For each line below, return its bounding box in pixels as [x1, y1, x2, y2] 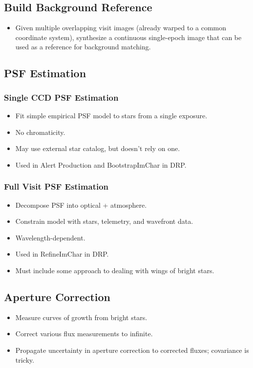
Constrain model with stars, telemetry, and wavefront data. [15, 216, 193, 226]
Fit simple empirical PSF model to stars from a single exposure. [15, 110, 208, 120]
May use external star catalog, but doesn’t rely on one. [15, 143, 180, 153]
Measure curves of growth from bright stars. [15, 312, 148, 322]
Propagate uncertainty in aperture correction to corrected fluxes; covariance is [15, 345, 249, 355]
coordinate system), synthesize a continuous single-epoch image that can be [15, 32, 242, 42]
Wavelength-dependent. [15, 232, 85, 242]
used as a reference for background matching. [15, 42, 151, 52]
